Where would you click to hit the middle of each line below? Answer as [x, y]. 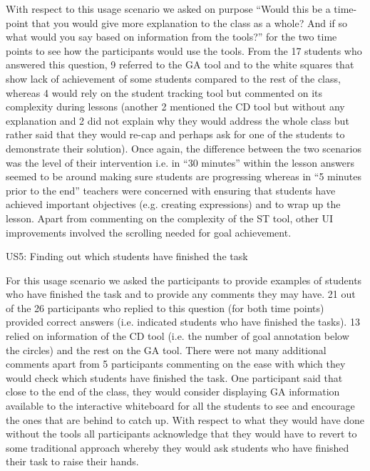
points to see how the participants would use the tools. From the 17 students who [184, 50]
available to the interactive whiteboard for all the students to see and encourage [180, 406]
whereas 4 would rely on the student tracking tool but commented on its [164, 92]
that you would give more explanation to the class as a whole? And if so [190, 22]
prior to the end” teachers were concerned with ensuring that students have [171, 190]
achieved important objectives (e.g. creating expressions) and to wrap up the [173, 204]
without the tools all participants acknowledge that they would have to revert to [181, 434]
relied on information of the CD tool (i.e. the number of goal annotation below [178, 336]
